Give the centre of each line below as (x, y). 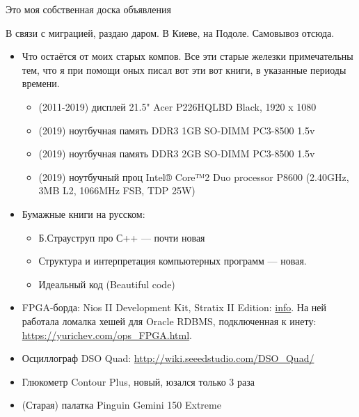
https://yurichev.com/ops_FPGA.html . (107, 335)
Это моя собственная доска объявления (88, 9)
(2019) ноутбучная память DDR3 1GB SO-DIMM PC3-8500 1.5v (177, 130)
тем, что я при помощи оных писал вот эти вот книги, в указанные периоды (184, 69)
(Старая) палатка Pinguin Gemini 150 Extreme (121, 405)
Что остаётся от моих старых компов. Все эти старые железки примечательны (188, 56)
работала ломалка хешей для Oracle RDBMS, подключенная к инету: (169, 321)
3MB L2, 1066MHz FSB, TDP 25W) (117, 190)
